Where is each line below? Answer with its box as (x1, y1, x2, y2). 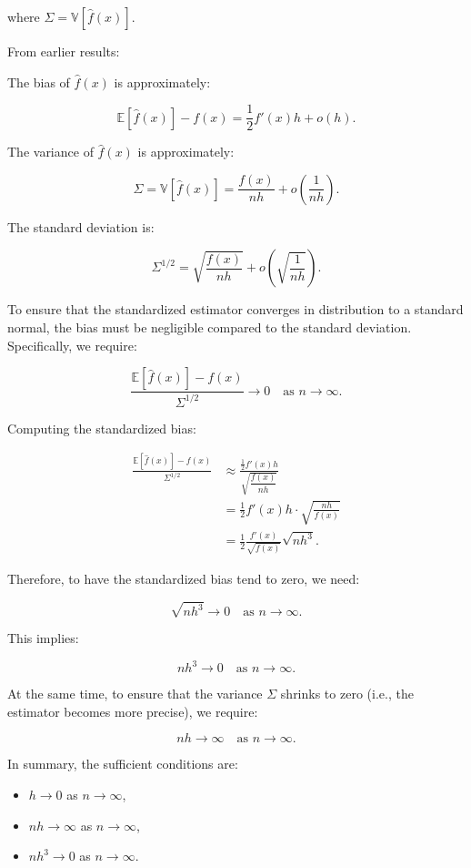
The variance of (7, 142, 94, 161)
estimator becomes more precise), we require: (7, 701, 258, 720)
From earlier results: (7, 42, 120, 60)
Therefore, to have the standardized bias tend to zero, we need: (7, 568, 360, 587)
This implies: (7, 628, 79, 648)
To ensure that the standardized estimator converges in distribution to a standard (7, 300, 464, 319)
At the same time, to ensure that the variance (7, 684, 263, 703)
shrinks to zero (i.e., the (280, 684, 414, 703)
